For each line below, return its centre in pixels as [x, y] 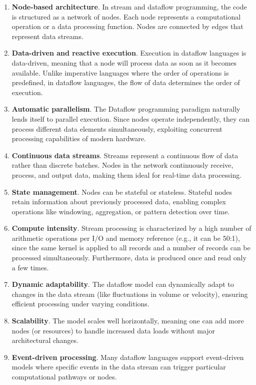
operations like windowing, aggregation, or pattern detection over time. [121, 211]
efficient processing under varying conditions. [80, 304]
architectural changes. [45, 340]
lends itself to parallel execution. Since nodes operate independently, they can [130, 118]
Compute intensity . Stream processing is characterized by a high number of [131, 228]
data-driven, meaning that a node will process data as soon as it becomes [124, 62]
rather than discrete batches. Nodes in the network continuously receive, [122, 165]
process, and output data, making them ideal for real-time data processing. [127, 174]
